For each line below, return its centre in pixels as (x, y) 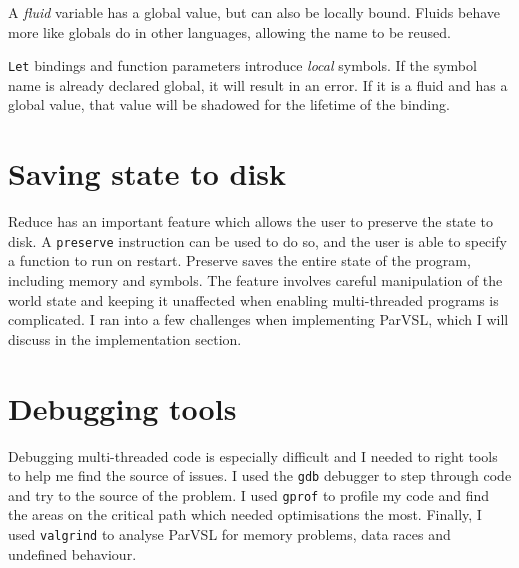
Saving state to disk (147, 173)
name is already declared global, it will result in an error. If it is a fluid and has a (258, 84)
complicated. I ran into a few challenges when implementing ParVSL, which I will (258, 319)
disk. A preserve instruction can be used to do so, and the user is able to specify (257, 240)
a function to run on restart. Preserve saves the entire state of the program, (239, 260)
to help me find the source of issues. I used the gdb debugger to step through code (260, 475)
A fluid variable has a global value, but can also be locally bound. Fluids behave (254, 12)
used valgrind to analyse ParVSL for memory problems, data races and (229, 534)
